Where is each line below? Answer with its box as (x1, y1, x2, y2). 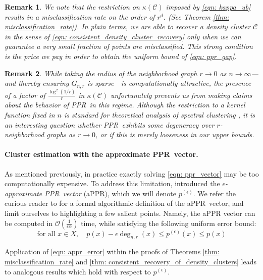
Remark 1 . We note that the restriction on (5, 2, 140, 12)
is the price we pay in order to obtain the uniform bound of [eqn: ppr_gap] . (5, 50, 237, 61)
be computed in (5, 217, 53, 228)
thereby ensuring (18, 78, 69, 88)
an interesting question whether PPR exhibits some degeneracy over (5, 119, 215, 130)
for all (37, 230, 56, 238)
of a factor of (5, 89, 45, 100)
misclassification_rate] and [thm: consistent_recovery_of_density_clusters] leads (5, 256, 257, 266)
